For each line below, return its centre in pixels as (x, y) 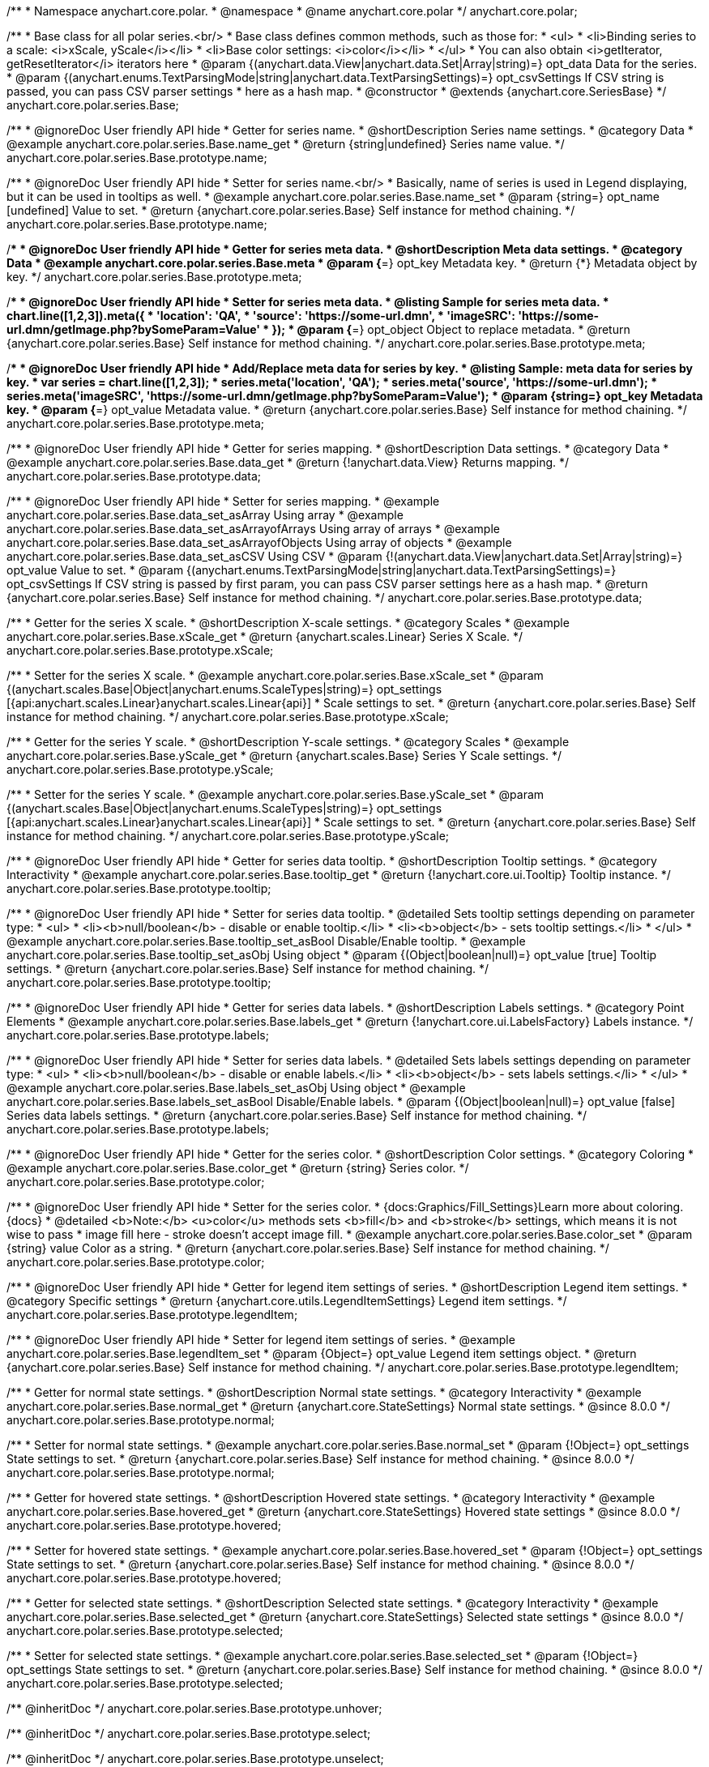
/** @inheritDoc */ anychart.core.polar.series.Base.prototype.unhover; (194, 1708)
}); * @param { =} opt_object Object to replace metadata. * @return (451, 329)
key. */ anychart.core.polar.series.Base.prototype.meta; (154, 277)
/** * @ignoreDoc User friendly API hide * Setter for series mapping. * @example (223, 501)
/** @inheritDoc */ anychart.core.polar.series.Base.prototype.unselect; (195, 1758)
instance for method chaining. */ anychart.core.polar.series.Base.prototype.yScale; (228, 836)
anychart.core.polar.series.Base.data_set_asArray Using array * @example (205, 515)
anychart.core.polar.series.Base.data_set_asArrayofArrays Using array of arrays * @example (253, 529)
